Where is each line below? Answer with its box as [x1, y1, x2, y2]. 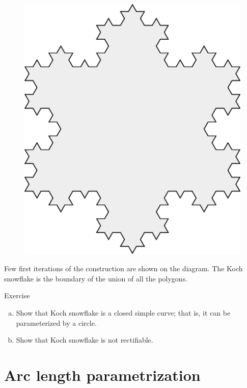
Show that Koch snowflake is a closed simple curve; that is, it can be [16, 307, 231, 318]
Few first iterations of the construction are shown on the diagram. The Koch [4, 263, 243, 274]
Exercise [4, 290, 30, 301]
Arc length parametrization [4, 364, 201, 385]
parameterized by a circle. [16, 317, 97, 328]
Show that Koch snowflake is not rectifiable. [16, 334, 153, 345]
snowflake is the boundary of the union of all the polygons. [4, 273, 188, 283]
